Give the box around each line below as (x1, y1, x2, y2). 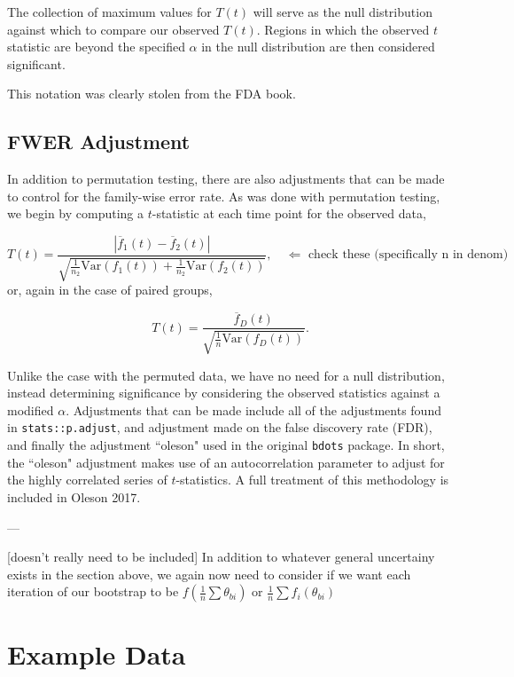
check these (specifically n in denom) (308, 248, 509, 262)
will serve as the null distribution (253, 3, 432, 20)
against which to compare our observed (7, 20, 220, 38)
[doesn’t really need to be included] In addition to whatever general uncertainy (7, 547, 435, 566)
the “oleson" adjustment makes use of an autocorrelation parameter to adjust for (7, 453, 445, 471)
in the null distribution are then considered (201, 37, 435, 56)
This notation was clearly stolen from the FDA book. (7, 84, 296, 103)
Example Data (7, 636, 186, 673)
